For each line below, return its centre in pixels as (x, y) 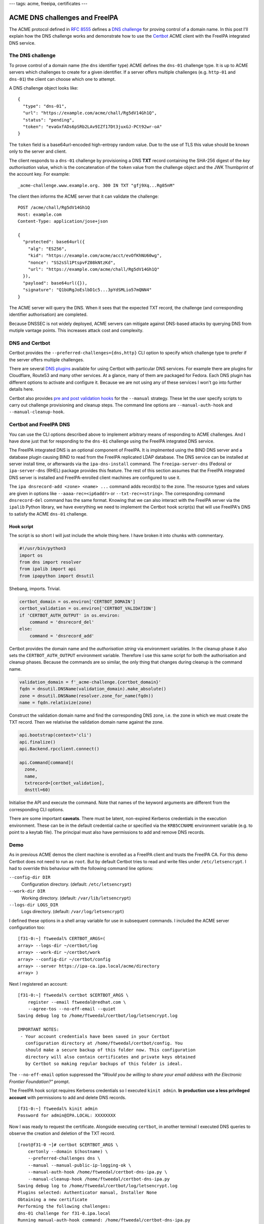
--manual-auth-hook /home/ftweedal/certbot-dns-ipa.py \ (97, 1172)
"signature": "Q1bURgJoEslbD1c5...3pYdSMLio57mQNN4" (87, 290)
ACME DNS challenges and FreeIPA (64, 17)
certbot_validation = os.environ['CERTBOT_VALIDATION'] (88, 609)
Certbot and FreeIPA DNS (40, 424)
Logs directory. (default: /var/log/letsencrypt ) (73, 912)
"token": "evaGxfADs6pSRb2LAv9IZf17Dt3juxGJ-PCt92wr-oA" (92, 127)
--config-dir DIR (30, 877)
